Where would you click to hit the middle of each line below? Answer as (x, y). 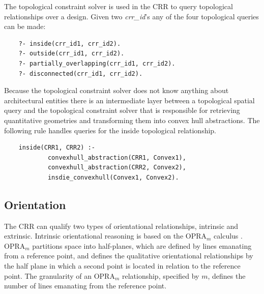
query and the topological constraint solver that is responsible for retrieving (122, 110)
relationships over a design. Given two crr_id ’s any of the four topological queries (131, 16)
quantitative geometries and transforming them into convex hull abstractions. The (132, 120)
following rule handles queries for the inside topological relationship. (110, 130)
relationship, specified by (160, 275)
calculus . (228, 236)
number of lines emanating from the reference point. (85, 286)
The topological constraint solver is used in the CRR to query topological (119, 6)
